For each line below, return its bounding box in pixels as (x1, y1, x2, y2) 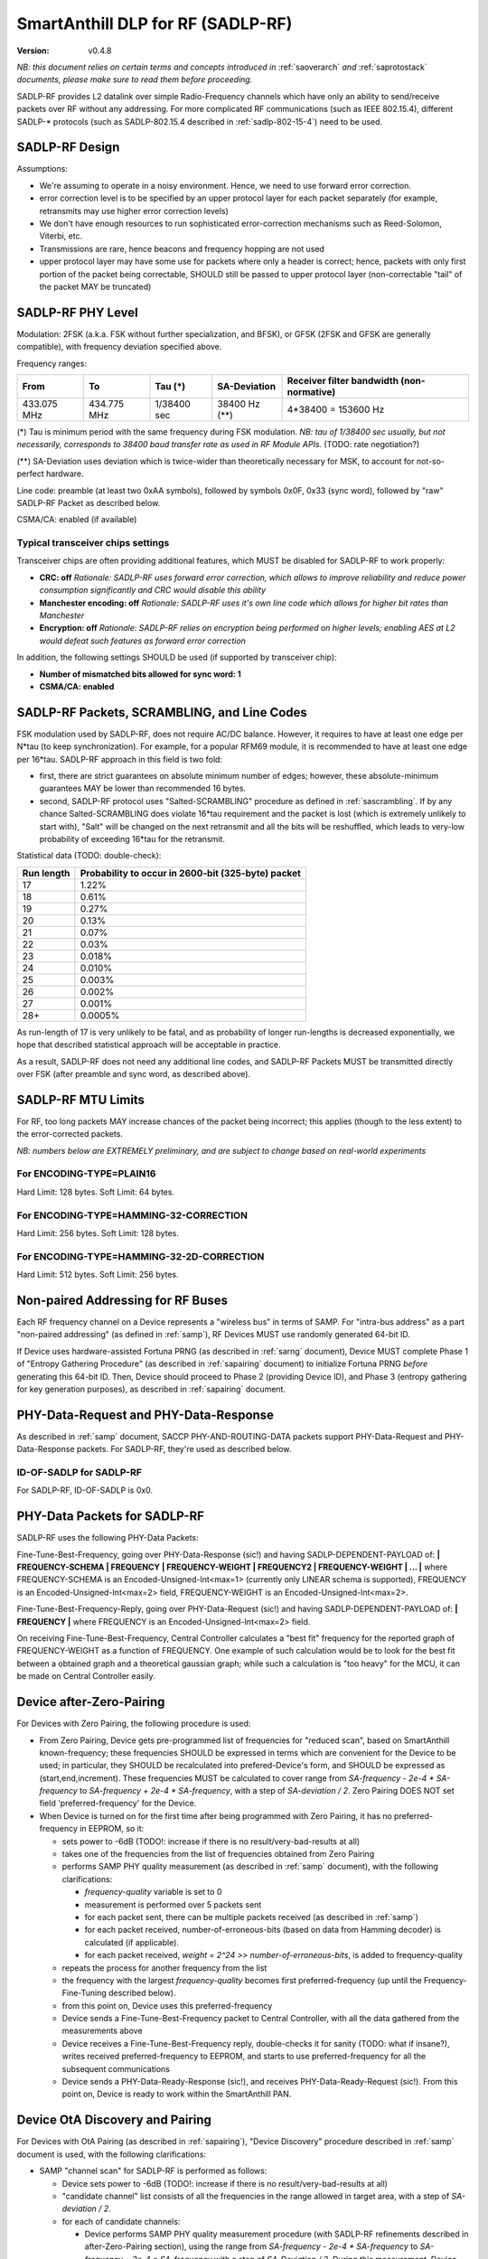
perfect (16, 468, 44, 479)
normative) (286, 386, 336, 398)
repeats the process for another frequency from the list (61, 1962, 267, 1973)
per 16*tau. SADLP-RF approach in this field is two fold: (16, 754, 223, 764)
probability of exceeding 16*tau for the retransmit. (39, 834, 226, 845)
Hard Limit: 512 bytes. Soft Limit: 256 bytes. (16, 1270, 180, 1280)
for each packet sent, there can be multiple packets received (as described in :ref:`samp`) (84, 1911, 419, 1922)
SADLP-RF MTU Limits (16, 1092, 145, 1107)
